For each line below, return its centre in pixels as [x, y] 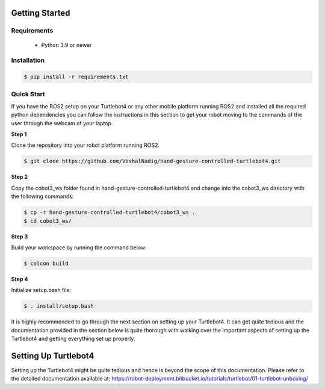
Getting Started [41, 13]
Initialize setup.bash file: [41, 290]
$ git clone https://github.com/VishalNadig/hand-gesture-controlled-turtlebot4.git [152, 161]
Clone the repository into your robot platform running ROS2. [85, 145]
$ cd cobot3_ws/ [48, 221]
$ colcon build [46, 263]
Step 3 [20, 236]
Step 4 [20, 279]
